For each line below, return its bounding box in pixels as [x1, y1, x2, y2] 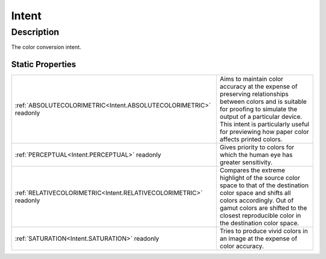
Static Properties [11, 59, 77, 69]
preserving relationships [219, 90, 289, 98]
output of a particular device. [219, 112, 302, 121]
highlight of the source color [219, 174, 301, 182]
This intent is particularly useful [219, 120, 310, 129]
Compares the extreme [219, 166, 286, 174]
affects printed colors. [219, 135, 283, 144]
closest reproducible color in [219, 211, 301, 220]
